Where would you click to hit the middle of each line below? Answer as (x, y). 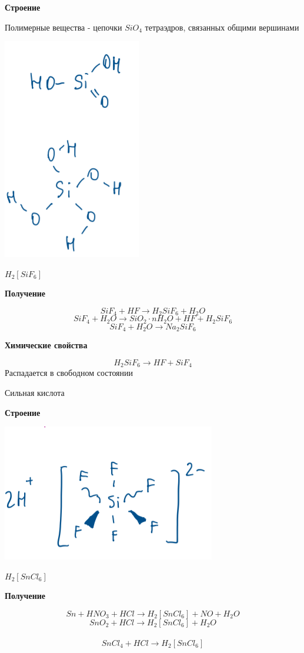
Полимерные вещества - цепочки (64, 27)
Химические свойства (46, 345)
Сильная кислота (35, 392)
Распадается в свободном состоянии (69, 373)
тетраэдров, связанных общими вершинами (222, 27)
